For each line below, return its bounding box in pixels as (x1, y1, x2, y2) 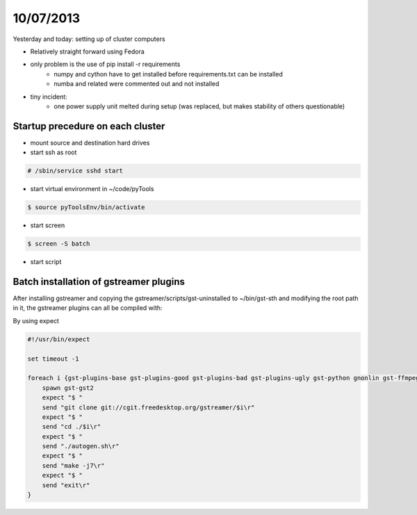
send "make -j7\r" (42, 461, 105, 469)
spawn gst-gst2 (42, 384, 94, 392)
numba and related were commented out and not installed (54, 80, 220, 88)
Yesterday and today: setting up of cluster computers (13, 35, 166, 43)
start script (30, 258, 62, 266)
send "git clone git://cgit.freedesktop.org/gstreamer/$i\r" (42, 403, 255, 411)
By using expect (13, 316, 59, 325)
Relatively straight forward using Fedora (30, 47, 145, 56)
